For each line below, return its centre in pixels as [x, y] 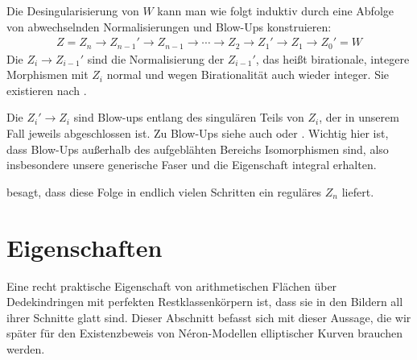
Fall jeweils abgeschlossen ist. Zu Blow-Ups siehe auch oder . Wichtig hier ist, [198, 133]
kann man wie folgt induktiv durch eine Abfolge [275, 10]
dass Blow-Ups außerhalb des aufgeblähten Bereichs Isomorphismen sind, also [198, 149]
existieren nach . [47, 90]
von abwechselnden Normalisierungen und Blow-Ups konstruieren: [169, 26]
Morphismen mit [47, 74]
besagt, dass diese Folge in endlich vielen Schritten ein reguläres [164, 191]
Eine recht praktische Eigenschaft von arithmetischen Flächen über [172, 286]
